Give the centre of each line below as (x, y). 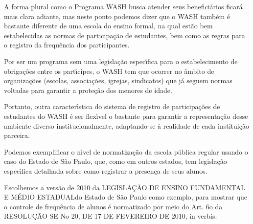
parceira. (17, 135)
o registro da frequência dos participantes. (67, 45)
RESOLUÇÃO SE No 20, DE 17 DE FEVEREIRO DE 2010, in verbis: (111, 216)
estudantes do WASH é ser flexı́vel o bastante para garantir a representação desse (126, 116)
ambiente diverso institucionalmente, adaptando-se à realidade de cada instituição (126, 125)
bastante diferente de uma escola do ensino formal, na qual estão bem (108, 26)
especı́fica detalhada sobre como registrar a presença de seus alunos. (106, 170)
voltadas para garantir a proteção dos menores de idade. (88, 90)
